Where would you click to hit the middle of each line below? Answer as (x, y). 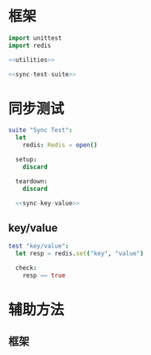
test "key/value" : (39, 246)
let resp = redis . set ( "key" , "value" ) (80, 254)
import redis (30, 45)
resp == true (44, 275)
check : (26, 267)
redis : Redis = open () (60, 145)
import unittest (35, 38)
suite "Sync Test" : (41, 131)
